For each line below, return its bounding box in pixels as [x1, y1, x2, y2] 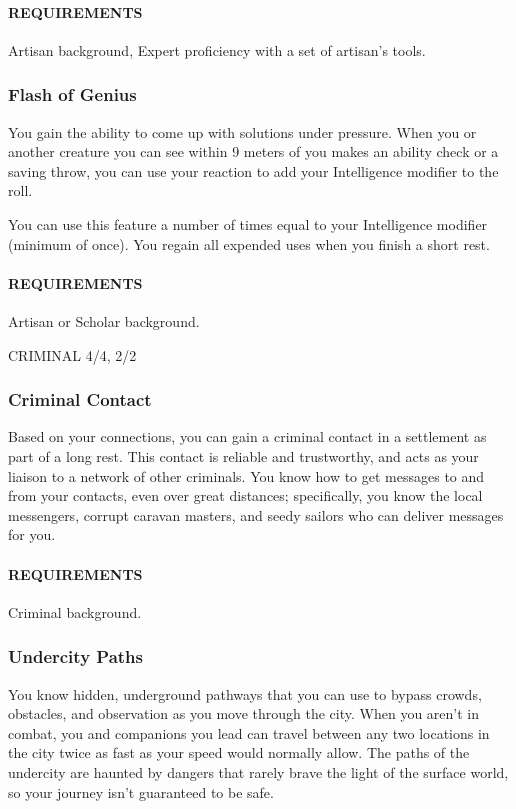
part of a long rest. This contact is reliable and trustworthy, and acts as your [8, 445, 479, 466]
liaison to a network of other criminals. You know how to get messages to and [8, 465, 485, 486]
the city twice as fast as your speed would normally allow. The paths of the [8, 742, 470, 763]
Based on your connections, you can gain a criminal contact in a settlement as [8, 426, 487, 447]
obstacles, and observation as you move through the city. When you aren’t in [8, 703, 479, 724]
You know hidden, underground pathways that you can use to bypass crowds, [8, 683, 482, 704]
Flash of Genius [8, 82, 137, 107]
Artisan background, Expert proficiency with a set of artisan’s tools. [8, 39, 426, 60]
